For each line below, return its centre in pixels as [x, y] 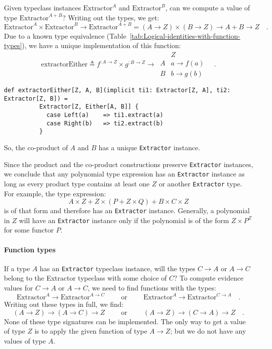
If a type [17, 268]
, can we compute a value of [208, 7]
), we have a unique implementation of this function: [101, 45]
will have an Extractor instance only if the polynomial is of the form [124, 220]
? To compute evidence [209, 278]
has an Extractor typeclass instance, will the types [117, 268]
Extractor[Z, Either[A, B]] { [89, 107]
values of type [25, 340]
